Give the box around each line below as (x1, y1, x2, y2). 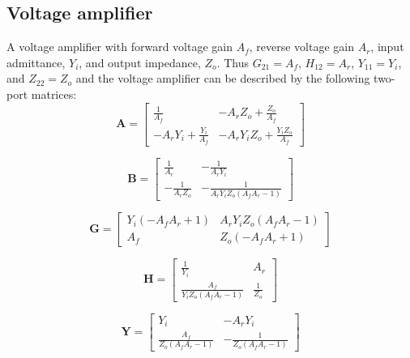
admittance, (6, 53, 66, 70)
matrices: (31, 85, 77, 102)
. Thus (216, 53, 249, 70)
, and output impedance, (79, 53, 201, 70)
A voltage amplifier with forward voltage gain (6, 38, 233, 55)
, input (370, 38, 404, 55)
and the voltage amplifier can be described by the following (75, 70, 370, 87)
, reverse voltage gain (249, 38, 354, 55)
